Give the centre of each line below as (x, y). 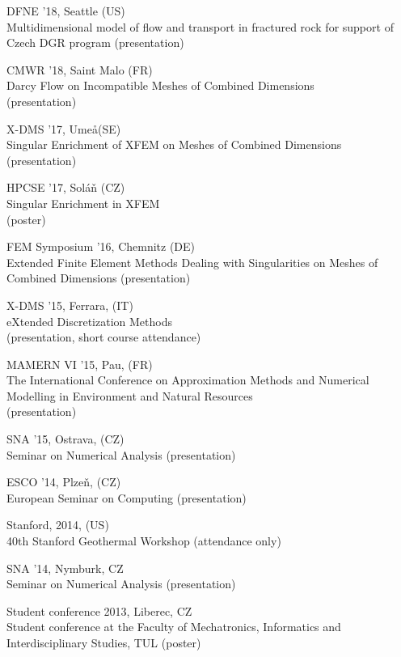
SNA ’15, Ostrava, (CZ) (65, 439)
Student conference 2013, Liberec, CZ (99, 610)
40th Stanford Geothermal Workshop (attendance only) (144, 541)
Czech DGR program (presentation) (95, 42)
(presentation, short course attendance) (104, 337)
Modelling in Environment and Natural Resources (130, 395)
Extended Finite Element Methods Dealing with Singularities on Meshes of (192, 262)
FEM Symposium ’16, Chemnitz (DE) (101, 246)
